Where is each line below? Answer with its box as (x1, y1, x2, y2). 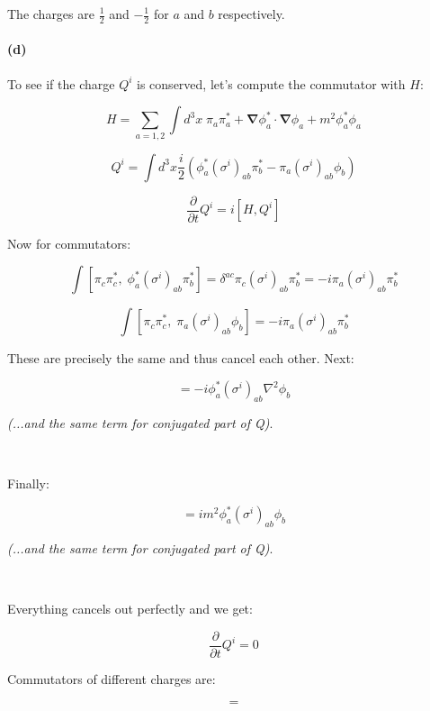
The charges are (7, 5, 94, 23)
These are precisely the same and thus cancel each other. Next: (7, 349, 354, 368)
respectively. (218, 5, 285, 23)
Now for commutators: (7, 233, 131, 252)
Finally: (7, 474, 49, 493)
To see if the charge (7, 74, 115, 93)
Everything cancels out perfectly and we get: (7, 599, 253, 618)
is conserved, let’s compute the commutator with (137, 74, 406, 93)
